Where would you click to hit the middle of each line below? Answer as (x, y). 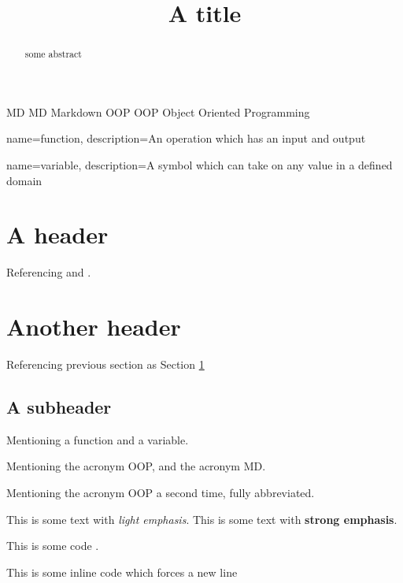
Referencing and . (49, 272)
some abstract (53, 54)
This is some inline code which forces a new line (122, 572)
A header (57, 234)
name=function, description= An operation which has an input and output (186, 138)
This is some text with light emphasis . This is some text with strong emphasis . (202, 519)
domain (24, 180)
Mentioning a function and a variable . (98, 439)
